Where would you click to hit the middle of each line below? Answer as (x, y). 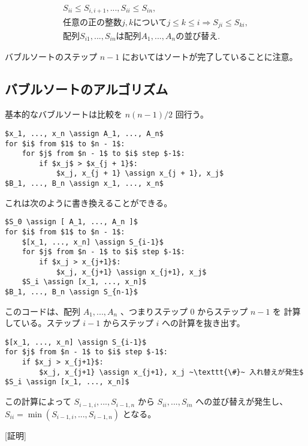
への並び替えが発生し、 (242, 401)
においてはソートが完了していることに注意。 (210, 57)
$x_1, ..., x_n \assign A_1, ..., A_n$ (84, 133)
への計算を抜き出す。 (203, 323)
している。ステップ (43, 323)
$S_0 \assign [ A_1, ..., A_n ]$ (71, 222)
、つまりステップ (154, 311)
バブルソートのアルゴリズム (87, 89)
